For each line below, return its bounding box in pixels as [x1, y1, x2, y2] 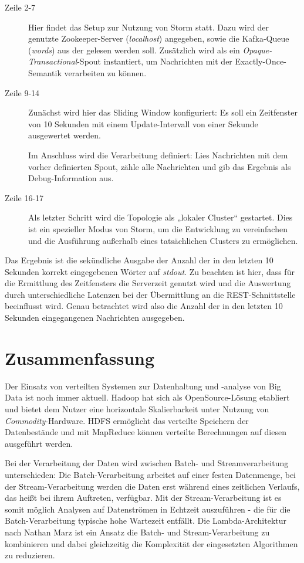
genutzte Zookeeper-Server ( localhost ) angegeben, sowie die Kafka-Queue [28, 32, 289, 45]
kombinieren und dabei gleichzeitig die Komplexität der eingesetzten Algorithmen [5, 537, 298, 550]
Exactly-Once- [235, 55, 286, 67]
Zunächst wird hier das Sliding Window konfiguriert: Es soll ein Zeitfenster [28, 106, 298, 118]
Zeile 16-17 [5, 191, 44, 204]
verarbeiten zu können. [64, 66, 147, 79]
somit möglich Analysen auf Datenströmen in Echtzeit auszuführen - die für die [5, 503, 291, 515]
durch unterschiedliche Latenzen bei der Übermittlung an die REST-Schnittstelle [5, 288, 296, 300]
